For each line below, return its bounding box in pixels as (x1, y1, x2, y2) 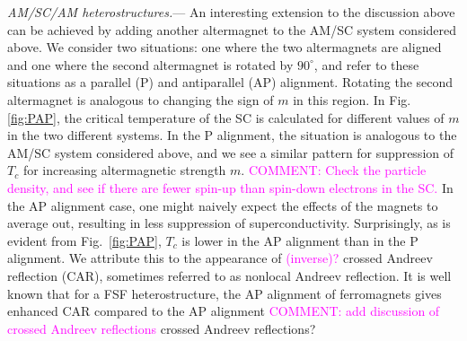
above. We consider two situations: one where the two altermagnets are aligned (7, 38, 442, 57)
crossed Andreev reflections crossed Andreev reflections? (7, 319, 316, 337)
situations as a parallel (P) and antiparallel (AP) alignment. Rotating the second (7, 73, 454, 92)
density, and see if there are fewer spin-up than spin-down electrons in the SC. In (7, 178, 454, 197)
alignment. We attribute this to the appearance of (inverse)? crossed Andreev (7, 249, 433, 267)
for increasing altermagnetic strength (22, 161, 226, 179)
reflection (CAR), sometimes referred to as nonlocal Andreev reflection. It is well (7, 266, 452, 284)
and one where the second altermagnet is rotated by (7, 55, 294, 74)
